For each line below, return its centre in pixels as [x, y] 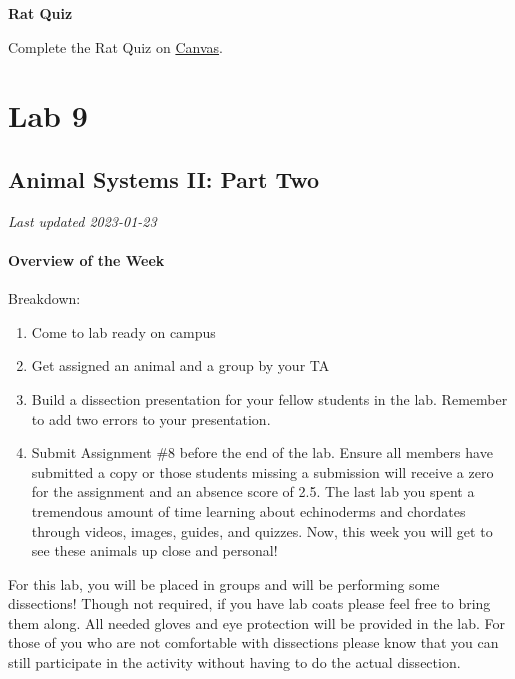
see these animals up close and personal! [154, 550]
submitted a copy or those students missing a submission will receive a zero [262, 471]
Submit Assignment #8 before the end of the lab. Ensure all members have [262, 452]
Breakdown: [44, 298]
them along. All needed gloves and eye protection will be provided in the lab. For [257, 622]
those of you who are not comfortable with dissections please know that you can [253, 642]
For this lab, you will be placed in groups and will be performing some [224, 583]
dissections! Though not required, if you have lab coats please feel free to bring [249, 603]
